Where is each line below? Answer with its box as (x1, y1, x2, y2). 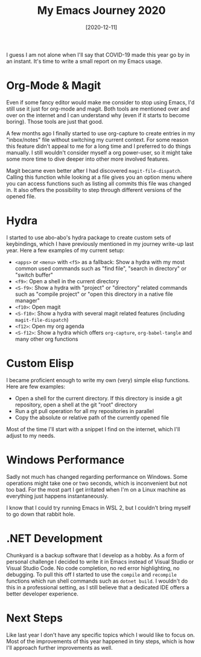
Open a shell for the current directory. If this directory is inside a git (14, 394, 182, 402)
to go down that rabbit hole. (6, 510, 75, 518)
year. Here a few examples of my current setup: (6, 246, 125, 254)
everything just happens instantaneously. (6, 492, 109, 499)
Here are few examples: (6, 383, 65, 390)
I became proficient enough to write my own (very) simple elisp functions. (6, 376, 190, 383)
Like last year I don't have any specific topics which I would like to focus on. (6, 631, 195, 638)
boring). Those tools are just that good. (6, 118, 104, 125)
